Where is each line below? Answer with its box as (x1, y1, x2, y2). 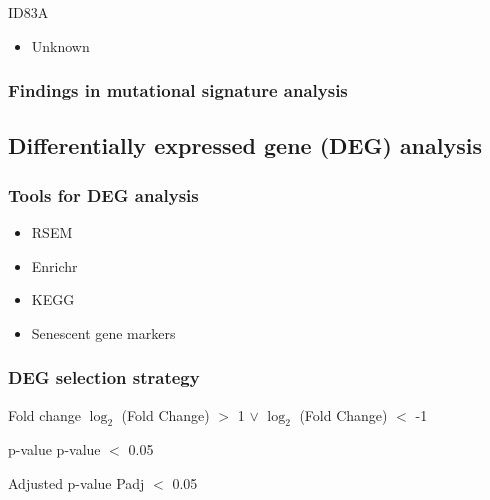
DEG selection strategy (8, 365, 200, 390)
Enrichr (31, 255, 78, 276)
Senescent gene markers (31, 322, 176, 343)
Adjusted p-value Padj (8, 473, 145, 494)
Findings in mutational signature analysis (8, 78, 348, 103)
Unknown (31, 35, 90, 56)
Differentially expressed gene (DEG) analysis (8, 130, 482, 161)
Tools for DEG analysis (8, 182, 199, 207)
